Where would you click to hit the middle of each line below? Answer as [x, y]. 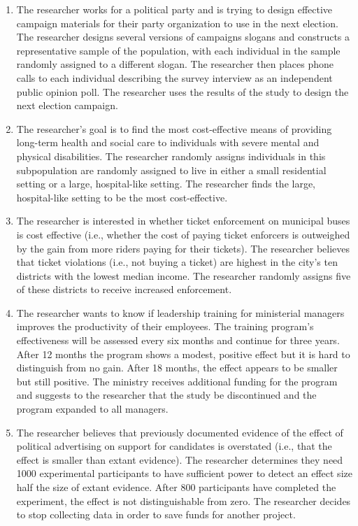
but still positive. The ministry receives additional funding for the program [177, 381]
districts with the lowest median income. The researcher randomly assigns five [184, 275]
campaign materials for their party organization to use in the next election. [177, 23]
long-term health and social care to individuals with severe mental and [168, 142]
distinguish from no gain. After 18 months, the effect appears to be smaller [177, 368]
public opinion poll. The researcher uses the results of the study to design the [182, 91]
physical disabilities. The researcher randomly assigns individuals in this [171, 156]
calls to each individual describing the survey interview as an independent [174, 77]
